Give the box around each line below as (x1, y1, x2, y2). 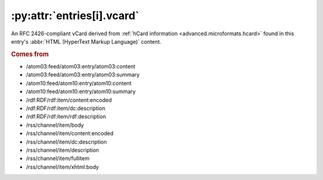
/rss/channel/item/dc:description (26, 138, 107, 145)
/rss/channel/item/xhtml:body (26, 163, 99, 170)
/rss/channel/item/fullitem (26, 155, 90, 162)
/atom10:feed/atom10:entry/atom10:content (26, 80, 132, 87)
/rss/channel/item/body (26, 121, 84, 129)
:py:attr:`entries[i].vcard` (11, 9, 139, 22)
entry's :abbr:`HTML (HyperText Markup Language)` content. (11, 38, 161, 45)
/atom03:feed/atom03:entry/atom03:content (26, 63, 136, 70)
